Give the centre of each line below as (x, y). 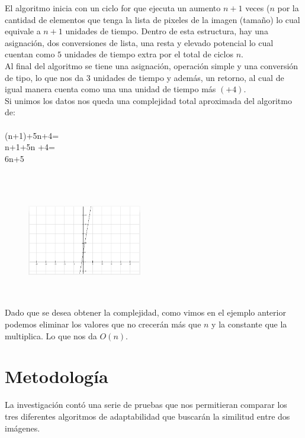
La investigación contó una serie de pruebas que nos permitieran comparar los (146, 405)
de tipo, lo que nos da (44, 77)
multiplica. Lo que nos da (51, 335)
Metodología (57, 376)
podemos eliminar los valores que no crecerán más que (103, 324)
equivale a (23, 31)
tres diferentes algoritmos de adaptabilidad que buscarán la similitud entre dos (147, 416)
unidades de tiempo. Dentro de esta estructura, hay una (167, 31)
